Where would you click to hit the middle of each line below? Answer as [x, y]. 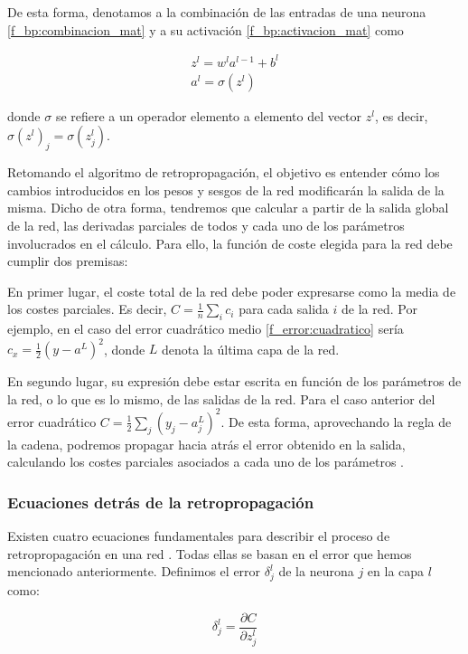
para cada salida [284, 309]
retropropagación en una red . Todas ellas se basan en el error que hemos [210, 553]
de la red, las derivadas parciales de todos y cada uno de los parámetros [206, 225]
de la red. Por [379, 309]
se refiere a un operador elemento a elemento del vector [209, 115]
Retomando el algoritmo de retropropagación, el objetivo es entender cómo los [224, 172]
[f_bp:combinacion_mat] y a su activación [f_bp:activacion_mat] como [206, 29]
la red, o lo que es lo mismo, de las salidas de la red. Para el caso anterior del [221, 398]
